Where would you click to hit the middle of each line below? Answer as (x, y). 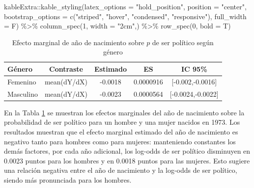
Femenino (22, 81)
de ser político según (183, 42)
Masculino (23, 94)
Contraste (66, 68)
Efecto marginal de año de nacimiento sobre (78, 42)
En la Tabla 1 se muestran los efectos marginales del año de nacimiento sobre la (124, 112)
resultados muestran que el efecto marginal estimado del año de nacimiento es (121, 131)
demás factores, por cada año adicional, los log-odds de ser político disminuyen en (127, 151)
